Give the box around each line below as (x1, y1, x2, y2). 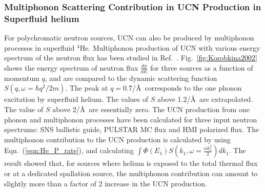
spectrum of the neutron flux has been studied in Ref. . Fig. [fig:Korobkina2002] (4, 52, 257, 63)
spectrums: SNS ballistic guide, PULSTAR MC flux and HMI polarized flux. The (4, 124, 259, 135)
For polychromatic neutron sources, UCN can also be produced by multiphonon (4, 32, 254, 43)
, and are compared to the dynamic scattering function (45, 72, 217, 83)
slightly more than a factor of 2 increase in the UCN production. (4, 178, 207, 188)
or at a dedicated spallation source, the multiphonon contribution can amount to (4, 167, 258, 178)
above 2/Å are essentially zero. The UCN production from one (52, 103, 250, 114)
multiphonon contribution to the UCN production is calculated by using (4, 134, 231, 144)
